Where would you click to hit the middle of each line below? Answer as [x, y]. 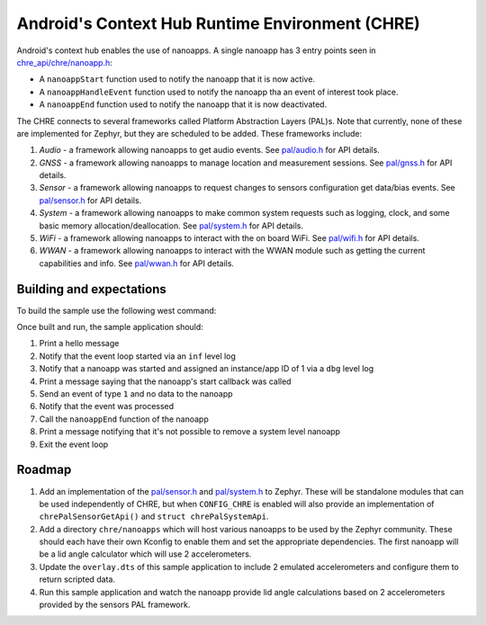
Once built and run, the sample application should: [110, 327]
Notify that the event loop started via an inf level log [137, 356]
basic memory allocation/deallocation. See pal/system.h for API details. [171, 226]
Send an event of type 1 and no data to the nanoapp [136, 394]
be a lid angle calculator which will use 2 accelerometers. [145, 554]
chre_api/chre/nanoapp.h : [64, 62]
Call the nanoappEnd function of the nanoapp [124, 419]
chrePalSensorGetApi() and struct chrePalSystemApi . [154, 516]
